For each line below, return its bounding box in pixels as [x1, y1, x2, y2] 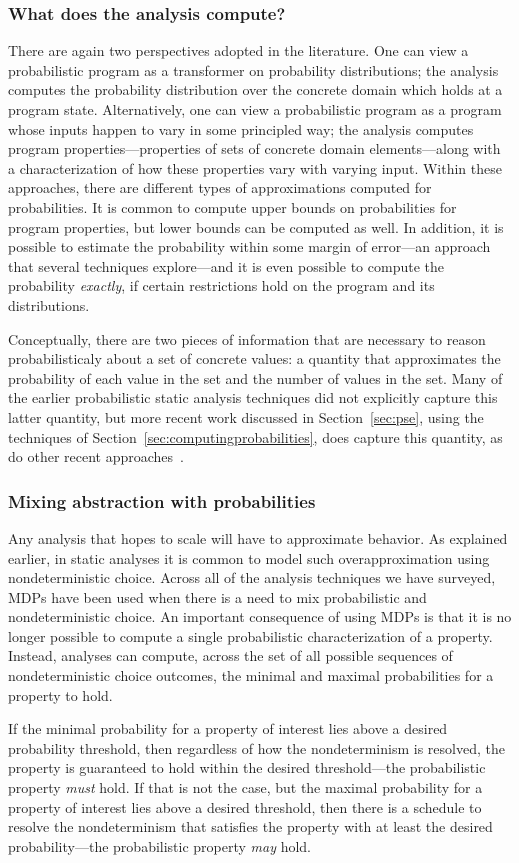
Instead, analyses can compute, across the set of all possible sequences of [8, 645, 453, 666]
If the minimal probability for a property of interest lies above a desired [8, 718, 448, 739]
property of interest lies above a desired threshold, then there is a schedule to [8, 796, 482, 817]
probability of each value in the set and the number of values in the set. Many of [8, 367, 503, 388]
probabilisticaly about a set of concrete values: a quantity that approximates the [8, 348, 501, 369]
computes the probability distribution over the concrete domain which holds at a [8, 79, 503, 100]
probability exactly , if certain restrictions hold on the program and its [8, 275, 435, 296]
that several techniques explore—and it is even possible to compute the [8, 255, 444, 276]
